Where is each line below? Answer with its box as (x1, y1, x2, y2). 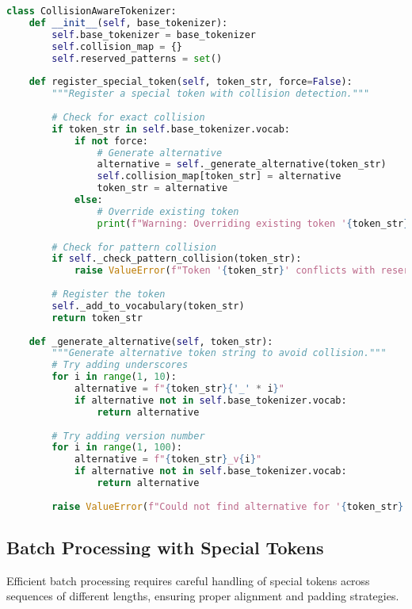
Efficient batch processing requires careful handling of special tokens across (6, 572, 370, 588)
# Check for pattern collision (51, 241, 216, 253)
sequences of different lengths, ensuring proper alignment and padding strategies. (6, 588, 399, 604)
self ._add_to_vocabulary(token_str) (51, 300, 245, 312)
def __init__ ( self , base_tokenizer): (29, 17, 228, 29)
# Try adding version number (51, 430, 205, 442)
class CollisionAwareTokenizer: (6, 6, 177, 17)
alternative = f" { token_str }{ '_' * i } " (74, 383, 284, 394)
